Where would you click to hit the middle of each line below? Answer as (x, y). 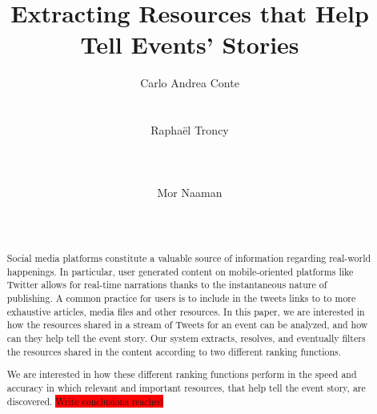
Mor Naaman (190, 193)
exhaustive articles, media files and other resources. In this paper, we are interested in (186, 311)
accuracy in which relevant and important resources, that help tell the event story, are (186, 387)
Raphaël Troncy (190, 130)
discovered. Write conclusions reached (85, 401)
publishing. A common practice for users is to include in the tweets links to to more (181, 298)
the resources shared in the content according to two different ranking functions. (174, 351)
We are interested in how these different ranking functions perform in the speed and (182, 374)
